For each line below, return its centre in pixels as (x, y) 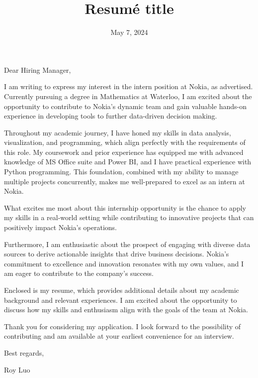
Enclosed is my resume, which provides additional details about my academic (122, 290)
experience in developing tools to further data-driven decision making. (111, 116)
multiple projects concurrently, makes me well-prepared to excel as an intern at (125, 181)
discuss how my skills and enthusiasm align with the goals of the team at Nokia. (126, 310)
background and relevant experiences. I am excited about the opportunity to (121, 300)
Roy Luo (17, 369)
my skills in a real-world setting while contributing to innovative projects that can (129, 217)
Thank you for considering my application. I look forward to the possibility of (123, 326)
